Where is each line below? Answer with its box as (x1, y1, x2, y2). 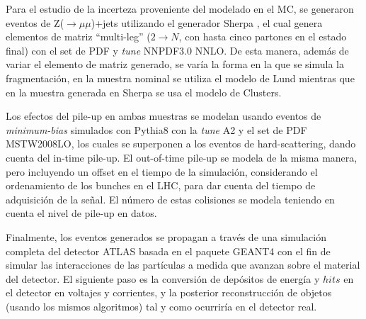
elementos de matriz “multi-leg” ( (6, 29, 151, 44)
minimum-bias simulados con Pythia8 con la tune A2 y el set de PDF (6, 122, 307, 137)
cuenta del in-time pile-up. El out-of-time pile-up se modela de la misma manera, (6, 150, 358, 164)
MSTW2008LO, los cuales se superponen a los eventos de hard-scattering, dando (6, 136, 356, 151)
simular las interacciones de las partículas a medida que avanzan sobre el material (6, 257, 360, 272)
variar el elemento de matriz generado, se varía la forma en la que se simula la (6, 57, 344, 72)
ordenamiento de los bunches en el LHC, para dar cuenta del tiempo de (6, 178, 316, 193)
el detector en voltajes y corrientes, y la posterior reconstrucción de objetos (6, 285, 332, 300)
